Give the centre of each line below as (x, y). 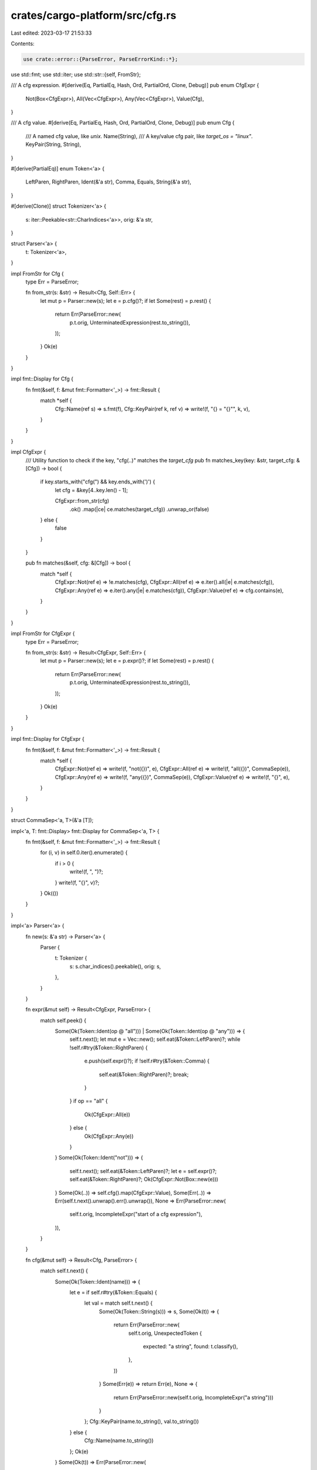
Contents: (23, 44)
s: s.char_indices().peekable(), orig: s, (115, 966)
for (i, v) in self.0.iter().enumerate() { (84, 853)
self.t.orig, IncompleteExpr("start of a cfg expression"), (136, 1214)
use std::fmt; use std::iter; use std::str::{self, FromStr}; (76, 74)
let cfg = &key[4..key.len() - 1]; (92, 490)
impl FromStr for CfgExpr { (43, 634)
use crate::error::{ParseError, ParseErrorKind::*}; (101, 59)
